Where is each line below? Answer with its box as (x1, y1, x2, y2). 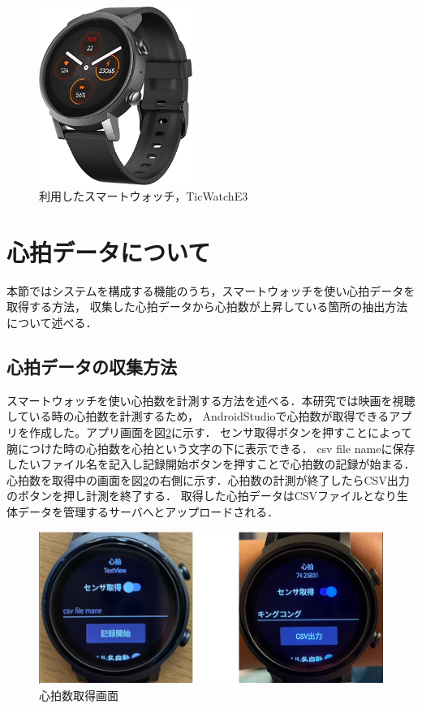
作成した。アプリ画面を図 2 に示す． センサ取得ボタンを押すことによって (28, 424, 412, 440)
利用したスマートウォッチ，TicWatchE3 (39, 188, 248, 205)
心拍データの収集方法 (6, 354, 177, 378)
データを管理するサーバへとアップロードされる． (17, 503, 279, 520)
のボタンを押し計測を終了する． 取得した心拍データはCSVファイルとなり (6, 487, 397, 504)
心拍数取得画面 (39, 686, 118, 703)
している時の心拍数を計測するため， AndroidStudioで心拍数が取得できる (6, 408, 390, 425)
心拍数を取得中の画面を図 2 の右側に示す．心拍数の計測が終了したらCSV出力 (6, 471, 410, 488)
